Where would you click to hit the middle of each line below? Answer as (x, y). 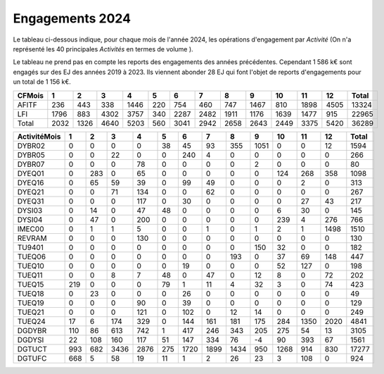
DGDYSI (31, 339)
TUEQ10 (31, 266)
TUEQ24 (31, 321)
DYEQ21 (31, 192)
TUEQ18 (31, 294)
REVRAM (32, 238)
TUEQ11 (30, 275)
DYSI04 (30, 220)
